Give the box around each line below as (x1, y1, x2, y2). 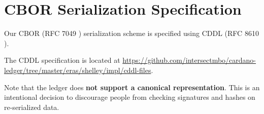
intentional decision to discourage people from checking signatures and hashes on (4, 92, 255, 102)
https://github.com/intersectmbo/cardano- (122, 55, 256, 65)
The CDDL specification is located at (4, 55, 120, 65)
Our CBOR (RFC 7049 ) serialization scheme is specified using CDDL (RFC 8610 (4, 28, 259, 39)
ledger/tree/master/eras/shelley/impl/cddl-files (4, 64, 151, 75)
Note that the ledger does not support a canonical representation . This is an (4, 82, 260, 92)
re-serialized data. (4, 101, 59, 112)
